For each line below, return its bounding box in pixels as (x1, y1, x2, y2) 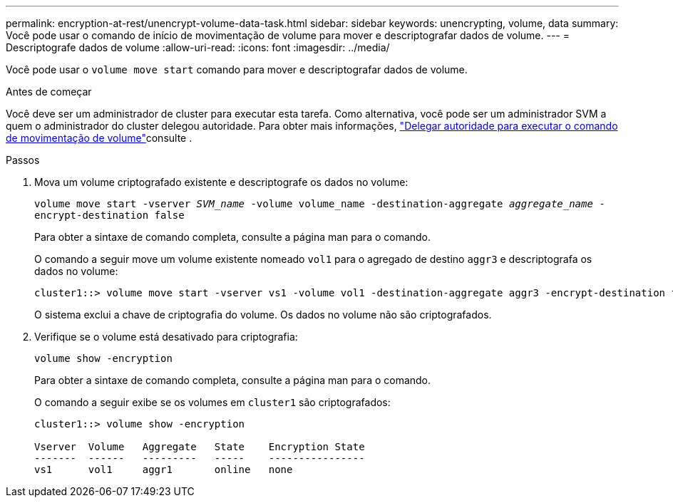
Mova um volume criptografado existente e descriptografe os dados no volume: (34, 176, 409, 188)
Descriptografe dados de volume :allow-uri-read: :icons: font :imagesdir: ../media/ (6, 41, 390, 53)
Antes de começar (6, 85, 92, 98)
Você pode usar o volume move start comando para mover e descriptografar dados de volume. (6, 63, 468, 76)
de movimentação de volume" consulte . (6, 132, 192, 144)
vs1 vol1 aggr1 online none (34, 464, 293, 475)
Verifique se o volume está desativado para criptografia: (34, 331, 298, 343)
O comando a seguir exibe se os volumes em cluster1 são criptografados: (34, 396, 391, 408)
